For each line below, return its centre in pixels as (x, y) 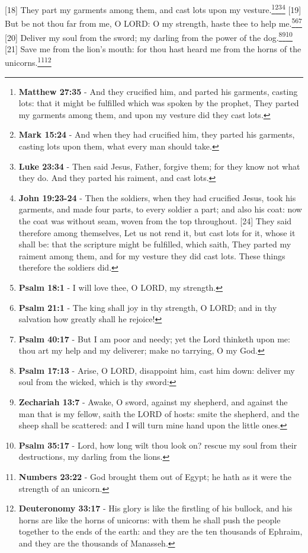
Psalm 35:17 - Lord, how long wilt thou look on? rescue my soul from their (158, 445)
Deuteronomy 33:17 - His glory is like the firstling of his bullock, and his (155, 508)
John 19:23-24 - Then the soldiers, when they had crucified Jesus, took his (157, 197)
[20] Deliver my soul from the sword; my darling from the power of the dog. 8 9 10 (149, 36)
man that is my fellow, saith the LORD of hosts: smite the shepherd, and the (159, 413)
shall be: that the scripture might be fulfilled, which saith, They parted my (155, 244)
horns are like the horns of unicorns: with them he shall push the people (150, 519)
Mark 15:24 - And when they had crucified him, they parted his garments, (157, 134)
